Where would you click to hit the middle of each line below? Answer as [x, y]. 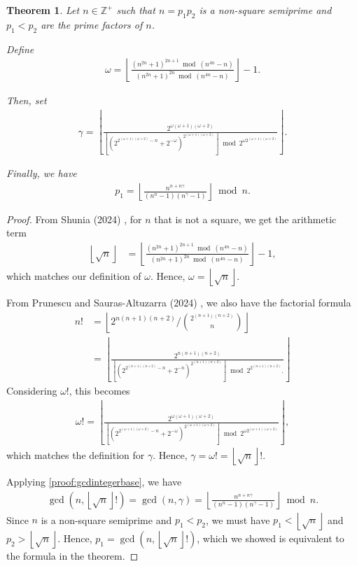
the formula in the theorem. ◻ [72, 555]
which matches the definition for [76, 454]
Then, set [27, 100]
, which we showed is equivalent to [271, 538]
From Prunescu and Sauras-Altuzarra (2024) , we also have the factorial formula [179, 303]
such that [136, 10]
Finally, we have [42, 173]
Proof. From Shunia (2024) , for [74, 219]
